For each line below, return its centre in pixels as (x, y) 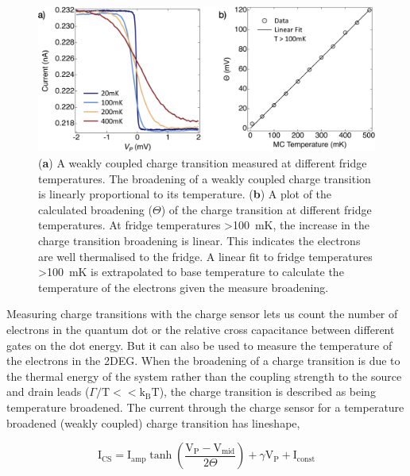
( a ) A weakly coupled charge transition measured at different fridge (203, 163)
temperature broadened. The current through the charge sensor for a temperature (205, 407)
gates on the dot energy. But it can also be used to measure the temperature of (199, 345)
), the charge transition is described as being (267, 392)
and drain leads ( (48, 392)
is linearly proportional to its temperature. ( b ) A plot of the (185, 194)
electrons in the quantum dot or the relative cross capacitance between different (201, 329)
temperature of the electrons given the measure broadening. (184, 287)
